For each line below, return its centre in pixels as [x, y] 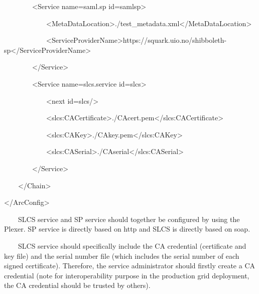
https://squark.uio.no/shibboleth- [175, 40]
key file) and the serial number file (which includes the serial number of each [122, 255]
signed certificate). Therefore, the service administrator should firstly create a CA [130, 266]
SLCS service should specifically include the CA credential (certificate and [132, 245]
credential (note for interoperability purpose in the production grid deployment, [127, 275]
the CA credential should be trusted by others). [77, 285]
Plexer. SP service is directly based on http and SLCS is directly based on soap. [127, 229]
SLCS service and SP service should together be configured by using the [129, 219]
